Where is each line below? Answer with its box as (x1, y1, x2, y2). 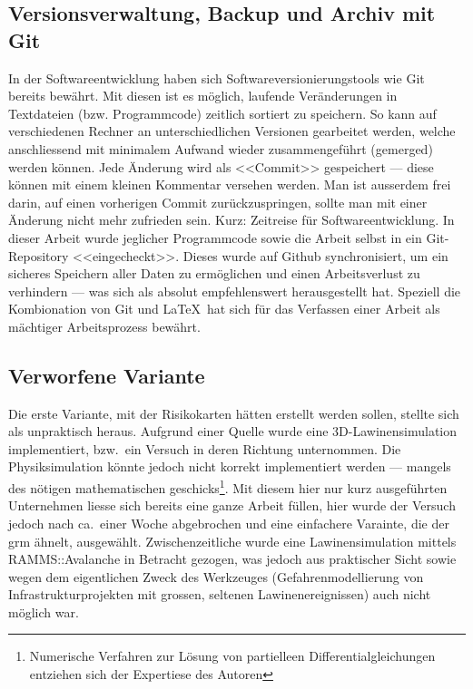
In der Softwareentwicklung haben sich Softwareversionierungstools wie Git (8, 68, 425, 87)
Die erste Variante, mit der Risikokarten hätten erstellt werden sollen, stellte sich (8, 403, 459, 422)
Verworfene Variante (8, 361, 205, 389)
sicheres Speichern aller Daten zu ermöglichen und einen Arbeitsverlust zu (8, 264, 420, 283)
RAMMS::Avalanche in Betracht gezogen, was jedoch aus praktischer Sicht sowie (8, 549, 457, 568)
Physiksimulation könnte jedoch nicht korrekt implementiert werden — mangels (8, 457, 451, 476)
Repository (8, 246, 69, 265)
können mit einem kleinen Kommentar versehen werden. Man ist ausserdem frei (8, 175, 451, 194)
